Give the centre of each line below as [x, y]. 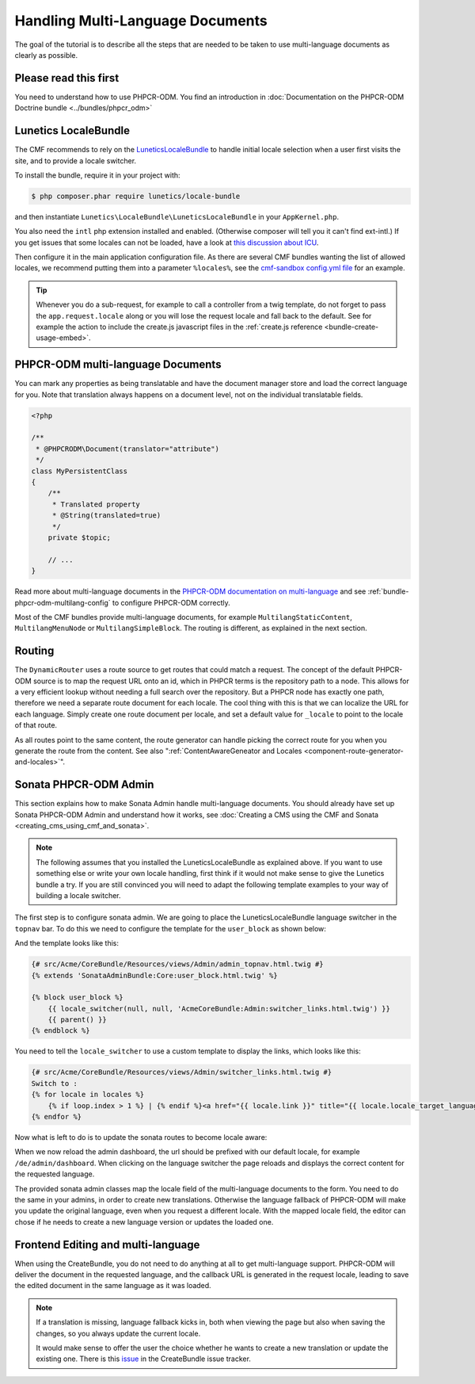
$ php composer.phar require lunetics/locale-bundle [136, 196]
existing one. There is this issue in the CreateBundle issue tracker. [143, 1359]
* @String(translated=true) [106, 516]
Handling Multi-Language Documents [141, 21]
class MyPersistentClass [80, 471]
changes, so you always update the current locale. [118, 1333]
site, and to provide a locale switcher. [76, 161]
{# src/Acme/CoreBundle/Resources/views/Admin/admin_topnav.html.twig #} [177, 964]
